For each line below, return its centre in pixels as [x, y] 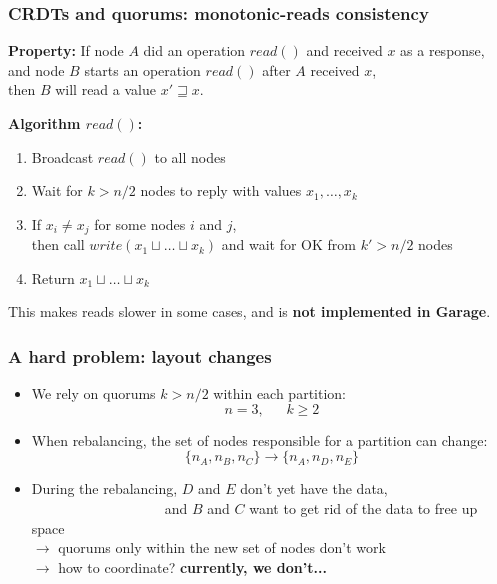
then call [58, 244]
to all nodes [190, 156]
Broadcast [62, 156]
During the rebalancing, [104, 488]
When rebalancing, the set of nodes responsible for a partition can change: [259, 439]
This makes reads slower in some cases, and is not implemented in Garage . [249, 311]
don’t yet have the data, [314, 488]
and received [344, 50]
